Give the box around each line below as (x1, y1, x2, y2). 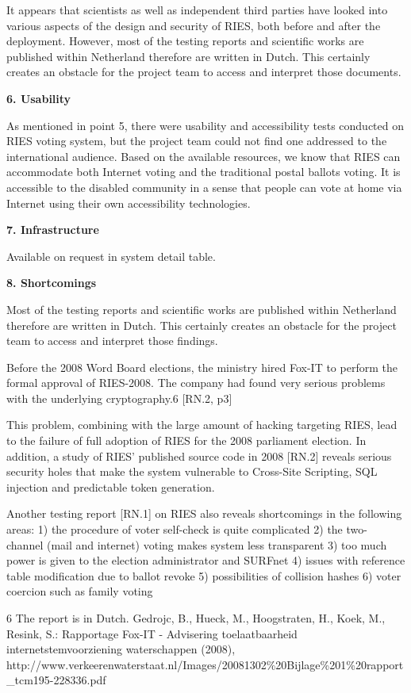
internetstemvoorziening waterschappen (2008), (6, 641, 236, 657)
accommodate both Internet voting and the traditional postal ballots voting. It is (6, 163, 401, 180)
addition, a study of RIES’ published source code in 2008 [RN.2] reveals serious (6, 447, 392, 464)
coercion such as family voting (6, 583, 153, 599)
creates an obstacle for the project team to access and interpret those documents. (6, 63, 401, 80)
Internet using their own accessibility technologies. (6, 194, 251, 211)
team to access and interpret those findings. (6, 332, 218, 349)
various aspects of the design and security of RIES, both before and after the (6, 17, 381, 33)
